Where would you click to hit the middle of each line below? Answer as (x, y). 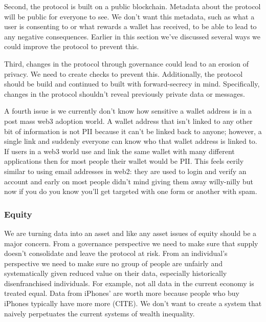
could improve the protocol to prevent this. (72, 46)
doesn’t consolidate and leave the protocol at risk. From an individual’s (116, 253)
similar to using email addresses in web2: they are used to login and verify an (125, 171)
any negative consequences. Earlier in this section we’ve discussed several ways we (132, 36)
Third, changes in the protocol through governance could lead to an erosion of (126, 63)
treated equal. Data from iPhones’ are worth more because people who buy (122, 293)
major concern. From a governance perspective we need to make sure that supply (131, 243)
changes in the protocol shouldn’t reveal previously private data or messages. (125, 93)
